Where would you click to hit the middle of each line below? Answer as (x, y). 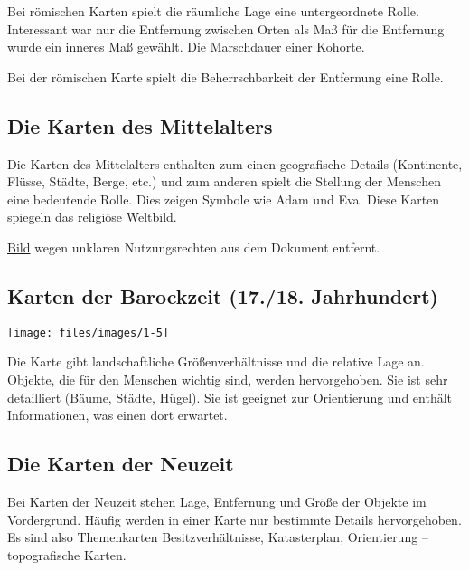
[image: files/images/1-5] (88, 332)
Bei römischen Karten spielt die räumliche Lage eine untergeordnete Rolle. (213, 11)
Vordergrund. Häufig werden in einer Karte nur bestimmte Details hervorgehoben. (234, 519)
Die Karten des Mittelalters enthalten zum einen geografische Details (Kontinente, (235, 163)
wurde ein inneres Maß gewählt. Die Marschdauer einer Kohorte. (186, 47)
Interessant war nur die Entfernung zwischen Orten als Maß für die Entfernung (226, 28)
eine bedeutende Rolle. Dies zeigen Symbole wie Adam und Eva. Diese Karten (224, 199)
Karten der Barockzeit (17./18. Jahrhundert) (223, 295)
